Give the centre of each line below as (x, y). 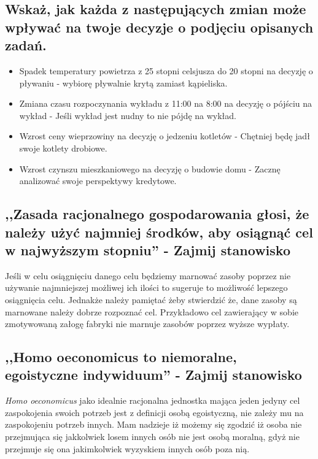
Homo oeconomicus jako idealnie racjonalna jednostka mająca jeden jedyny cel (153, 400)
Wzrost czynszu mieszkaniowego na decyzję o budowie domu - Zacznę (150, 168)
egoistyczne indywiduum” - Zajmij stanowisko (153, 375)
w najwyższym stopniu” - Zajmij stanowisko (148, 249)
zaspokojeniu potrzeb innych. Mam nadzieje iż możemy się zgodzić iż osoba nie (153, 424)
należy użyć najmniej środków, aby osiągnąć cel (159, 232)
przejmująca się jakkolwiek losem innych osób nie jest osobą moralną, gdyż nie (152, 437)
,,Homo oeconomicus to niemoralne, (121, 357)
